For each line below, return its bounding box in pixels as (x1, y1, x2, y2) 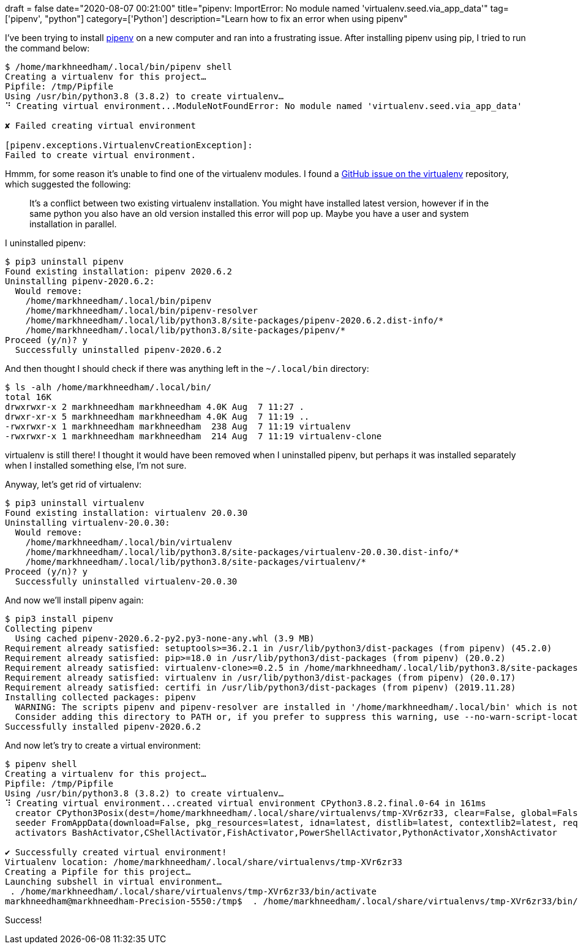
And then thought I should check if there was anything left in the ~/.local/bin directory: (5, 363, 369, 374)
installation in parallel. (29, 219, 117, 229)
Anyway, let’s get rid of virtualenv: (5, 479, 142, 490)
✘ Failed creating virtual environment (5, 121, 196, 130)
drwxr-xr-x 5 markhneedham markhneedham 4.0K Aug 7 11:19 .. (5, 412, 310, 422)
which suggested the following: (5, 179, 131, 189)
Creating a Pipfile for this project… (5, 867, 191, 877)
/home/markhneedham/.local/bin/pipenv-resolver (25, 306, 258, 316)
